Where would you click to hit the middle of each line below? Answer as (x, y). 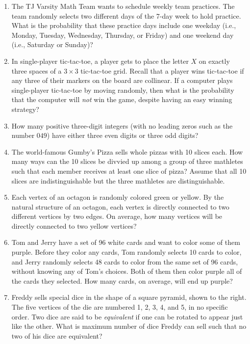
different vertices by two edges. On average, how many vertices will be (117, 216)
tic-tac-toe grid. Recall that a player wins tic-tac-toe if (162, 70)
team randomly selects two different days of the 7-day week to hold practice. (126, 15)
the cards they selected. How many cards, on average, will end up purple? (122, 280)
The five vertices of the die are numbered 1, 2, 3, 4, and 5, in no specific (120, 307)
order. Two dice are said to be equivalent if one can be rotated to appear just (127, 316)
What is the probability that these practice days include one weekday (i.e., (124, 25)
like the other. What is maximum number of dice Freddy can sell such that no (129, 326)
